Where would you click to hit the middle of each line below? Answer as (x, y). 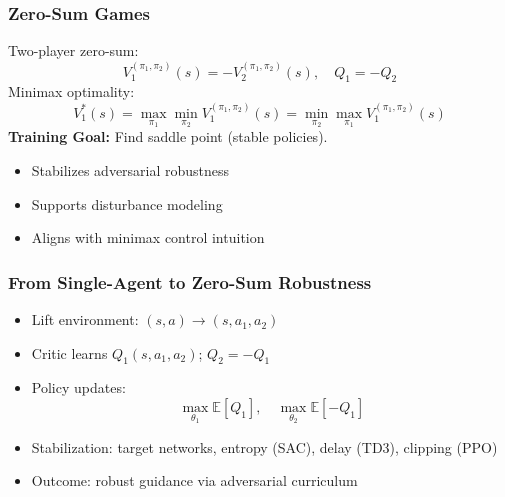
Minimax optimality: (71, 91)
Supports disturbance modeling (127, 203)
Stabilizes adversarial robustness (130, 170)
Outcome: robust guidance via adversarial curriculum (194, 480)
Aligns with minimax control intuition (148, 237)
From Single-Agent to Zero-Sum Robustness (190, 281)
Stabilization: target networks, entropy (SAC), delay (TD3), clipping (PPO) (264, 446)
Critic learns (69, 352)
